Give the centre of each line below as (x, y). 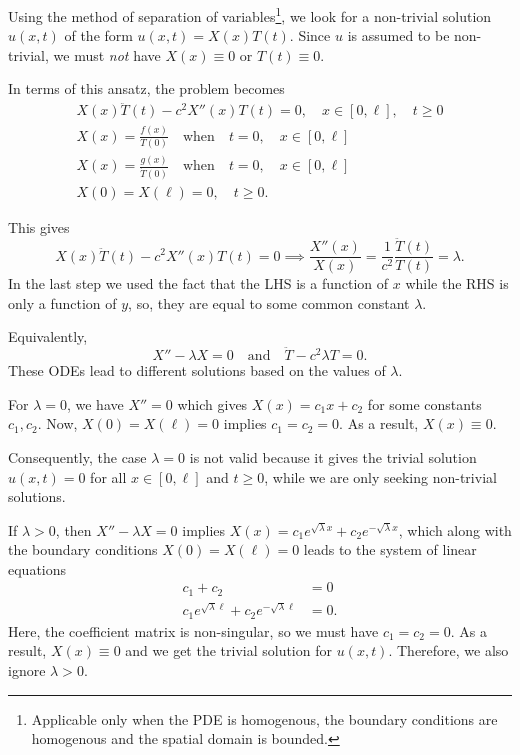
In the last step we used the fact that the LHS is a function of (198, 283)
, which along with (455, 529)
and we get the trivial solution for (228, 650)
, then (73, 529)
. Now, (57, 423)
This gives (39, 227)
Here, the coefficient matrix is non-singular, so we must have (193, 630)
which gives (212, 403)
